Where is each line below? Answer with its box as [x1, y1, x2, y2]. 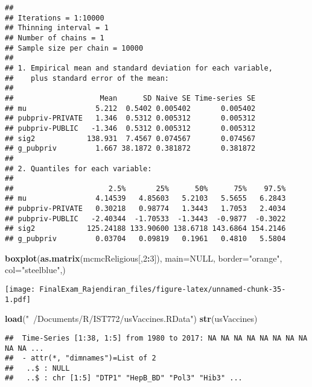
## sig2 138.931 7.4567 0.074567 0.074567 [5, 134, 256, 143]
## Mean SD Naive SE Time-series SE [5, 93, 256, 102]
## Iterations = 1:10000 [5, 13, 104, 22]
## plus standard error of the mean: [5, 74, 170, 83]
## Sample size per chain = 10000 [5, 43, 144, 52]
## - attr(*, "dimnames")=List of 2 [5, 354, 156, 363]
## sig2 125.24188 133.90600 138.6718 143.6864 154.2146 [5, 224, 286, 233]
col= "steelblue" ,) [5, 263, 66, 276]
